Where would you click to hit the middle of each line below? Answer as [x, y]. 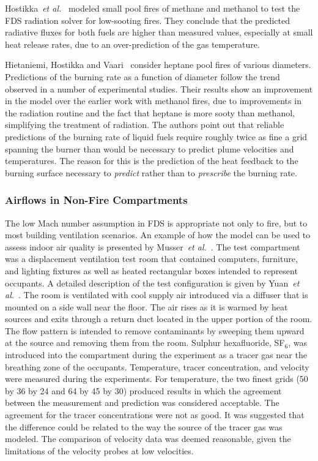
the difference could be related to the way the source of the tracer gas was [144, 426]
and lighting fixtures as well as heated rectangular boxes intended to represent [151, 270]
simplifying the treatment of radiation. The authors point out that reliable [145, 125]
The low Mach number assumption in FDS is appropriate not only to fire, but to [156, 223]
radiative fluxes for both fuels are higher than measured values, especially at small [159, 32]
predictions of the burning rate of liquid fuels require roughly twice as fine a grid [156, 136]
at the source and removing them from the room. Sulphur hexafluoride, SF [145, 343]
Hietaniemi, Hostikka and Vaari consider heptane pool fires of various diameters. [158, 65]
